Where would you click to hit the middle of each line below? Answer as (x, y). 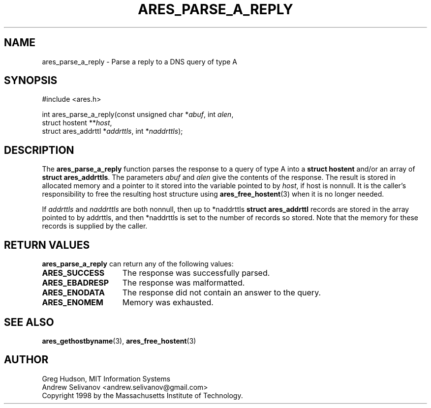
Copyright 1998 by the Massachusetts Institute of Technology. (142, 395)
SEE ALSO (29, 322)
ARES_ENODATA (74, 293)
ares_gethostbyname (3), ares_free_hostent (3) (119, 341)
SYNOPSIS (31, 81)
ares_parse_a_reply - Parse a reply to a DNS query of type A (140, 61)
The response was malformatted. (184, 283)
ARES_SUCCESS (73, 273)
